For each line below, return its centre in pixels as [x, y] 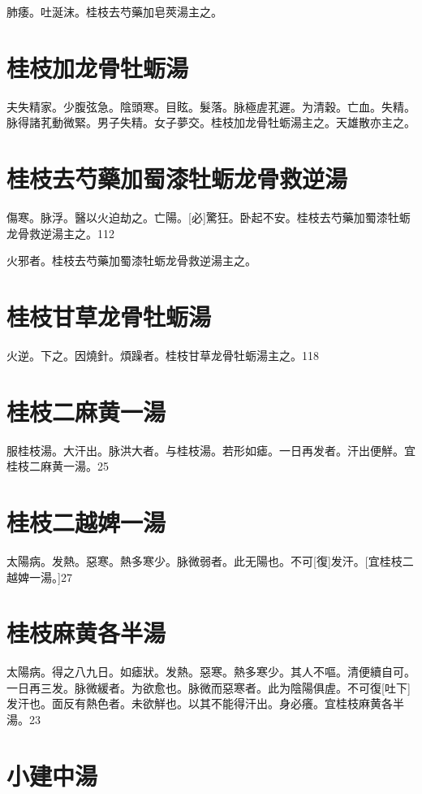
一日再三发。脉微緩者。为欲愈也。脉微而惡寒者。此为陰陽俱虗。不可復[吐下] [209, 687]
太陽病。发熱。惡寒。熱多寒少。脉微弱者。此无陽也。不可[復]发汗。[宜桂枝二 [210, 560]
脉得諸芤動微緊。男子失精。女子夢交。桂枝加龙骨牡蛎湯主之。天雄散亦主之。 [211, 122]
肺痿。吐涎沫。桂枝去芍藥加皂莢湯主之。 [114, 11]
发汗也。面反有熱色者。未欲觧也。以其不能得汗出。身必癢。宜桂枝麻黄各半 [205, 703]
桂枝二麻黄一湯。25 [58, 466]
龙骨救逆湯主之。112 [60, 233]
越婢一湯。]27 [39, 577]
